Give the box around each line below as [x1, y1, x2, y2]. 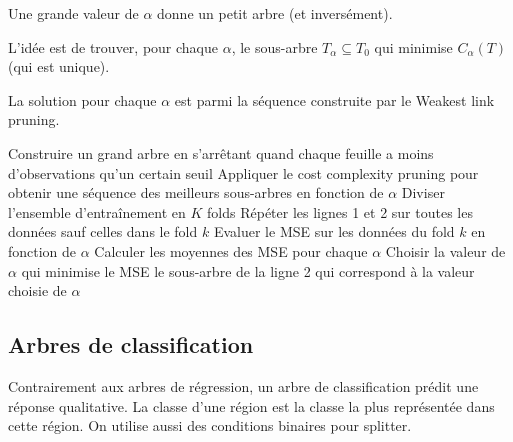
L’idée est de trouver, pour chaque [8, 36, 218, 57]
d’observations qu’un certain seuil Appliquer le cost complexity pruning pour [8, 162, 479, 183]
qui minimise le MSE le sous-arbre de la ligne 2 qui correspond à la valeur [21, 260, 475, 281]
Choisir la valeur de [385, 240, 506, 261]
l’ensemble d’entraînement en [8, 201, 186, 222]
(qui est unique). [8, 56, 110, 77]
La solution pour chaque [8, 89, 157, 110]
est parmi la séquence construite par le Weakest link [174, 89, 495, 110]
